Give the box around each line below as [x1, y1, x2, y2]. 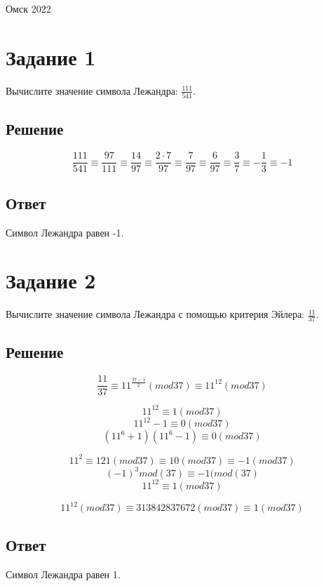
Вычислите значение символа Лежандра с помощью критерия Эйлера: [6, 307, 305, 321]
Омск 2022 [6, 1, 51, 15]
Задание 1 [6, 42, 96, 71]
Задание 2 [6, 266, 96, 295]
